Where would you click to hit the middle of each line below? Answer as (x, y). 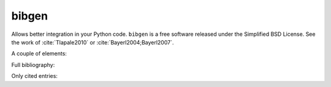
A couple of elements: (39, 54)
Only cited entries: (35, 76)
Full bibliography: (33, 64)
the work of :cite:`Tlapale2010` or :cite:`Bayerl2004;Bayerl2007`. (93, 42)
